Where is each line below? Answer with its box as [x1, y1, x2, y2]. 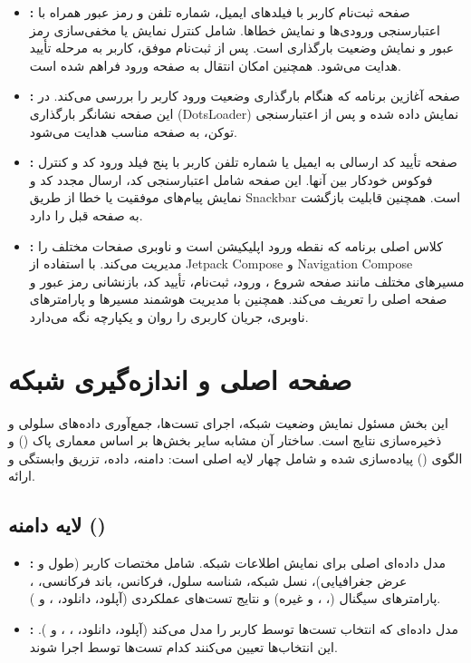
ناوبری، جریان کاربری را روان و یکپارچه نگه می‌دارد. [29, 307, 309, 326]
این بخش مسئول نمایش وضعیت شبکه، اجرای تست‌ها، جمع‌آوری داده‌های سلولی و [8, 413, 448, 432]
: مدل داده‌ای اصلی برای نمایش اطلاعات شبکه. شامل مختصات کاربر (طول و [29, 553, 447, 572]
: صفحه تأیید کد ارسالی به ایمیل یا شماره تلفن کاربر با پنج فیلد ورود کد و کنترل [29, 152, 457, 171]
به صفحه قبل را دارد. [29, 205, 143, 224]
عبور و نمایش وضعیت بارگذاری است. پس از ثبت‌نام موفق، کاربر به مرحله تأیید [29, 38, 454, 57]
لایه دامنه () [8, 511, 106, 539]
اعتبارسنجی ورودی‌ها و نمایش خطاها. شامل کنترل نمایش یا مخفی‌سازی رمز [29, 20, 440, 39]
